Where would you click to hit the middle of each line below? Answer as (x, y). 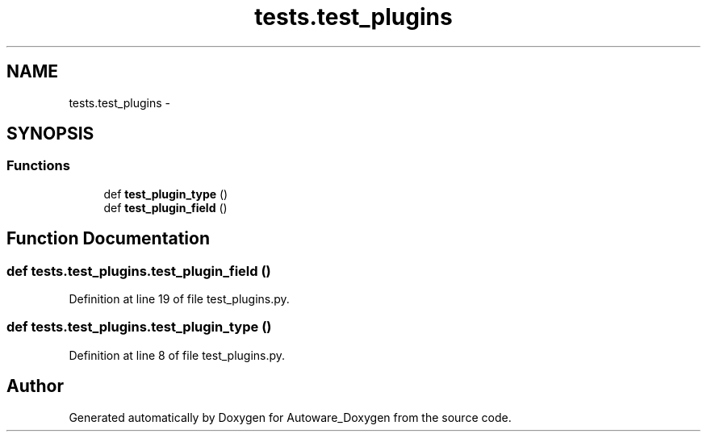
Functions (38, 166)
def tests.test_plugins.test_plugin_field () (139, 271)
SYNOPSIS (50, 134)
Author (35, 386)
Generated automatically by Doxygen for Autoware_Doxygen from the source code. (290, 417)
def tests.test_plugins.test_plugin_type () (139, 327)
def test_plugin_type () (166, 194)
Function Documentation (108, 239)
